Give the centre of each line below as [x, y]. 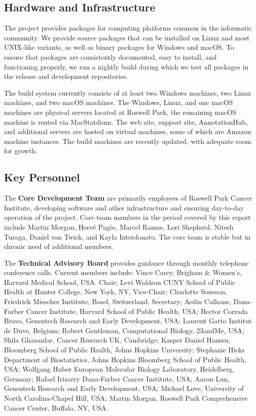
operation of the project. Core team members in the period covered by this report [128, 217]
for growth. [21, 151]
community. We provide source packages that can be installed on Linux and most [127, 37]
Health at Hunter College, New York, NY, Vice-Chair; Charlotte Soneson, [116, 292]
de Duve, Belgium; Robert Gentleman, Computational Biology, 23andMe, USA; [124, 330]
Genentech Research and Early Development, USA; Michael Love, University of [124, 388]
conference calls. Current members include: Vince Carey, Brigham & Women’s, [123, 272]
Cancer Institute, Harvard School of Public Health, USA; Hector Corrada [137, 311]
